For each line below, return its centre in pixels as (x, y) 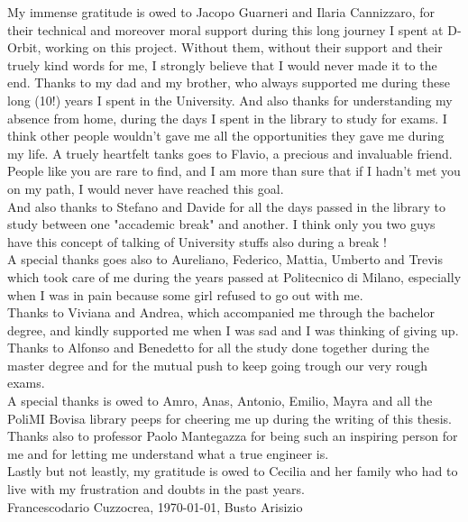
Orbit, (24, 47)
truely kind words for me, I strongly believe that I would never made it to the (222, 64)
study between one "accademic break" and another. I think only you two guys (221, 224)
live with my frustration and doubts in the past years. (156, 489)
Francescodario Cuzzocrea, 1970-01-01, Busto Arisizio (155, 506)
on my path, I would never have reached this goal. (146, 188)
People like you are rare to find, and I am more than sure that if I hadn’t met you (234, 171)
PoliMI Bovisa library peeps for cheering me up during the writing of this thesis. (229, 418)
